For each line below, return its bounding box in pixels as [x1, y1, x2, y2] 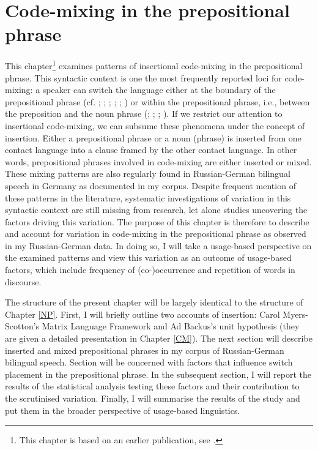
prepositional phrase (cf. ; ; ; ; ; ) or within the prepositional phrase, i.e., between [5, 95, 310, 108]
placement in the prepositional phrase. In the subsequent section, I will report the [5, 367, 312, 380]
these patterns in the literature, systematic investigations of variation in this [5, 191, 291, 204]
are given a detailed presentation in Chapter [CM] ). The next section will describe [5, 332, 312, 345]
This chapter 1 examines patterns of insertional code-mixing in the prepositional [5, 58, 303, 72]
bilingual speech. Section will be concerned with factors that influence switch [5, 356, 293, 369]
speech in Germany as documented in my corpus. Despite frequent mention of [5, 179, 296, 192]
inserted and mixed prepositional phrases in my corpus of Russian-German [5, 343, 284, 356]
